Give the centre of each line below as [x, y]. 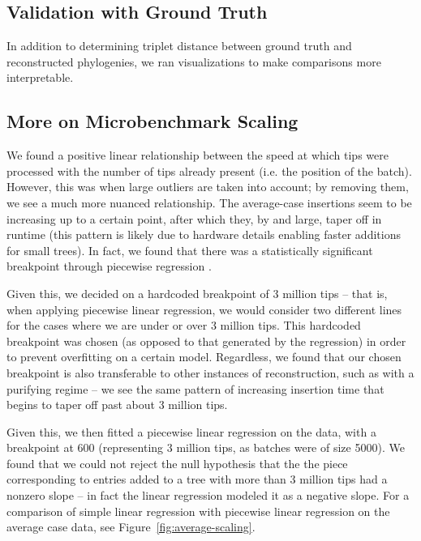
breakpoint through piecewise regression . [109, 266]
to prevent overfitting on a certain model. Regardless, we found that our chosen [204, 357]
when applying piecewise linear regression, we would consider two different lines [204, 309]
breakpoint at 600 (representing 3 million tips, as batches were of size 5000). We [206, 447]
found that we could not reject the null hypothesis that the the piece [177, 463]
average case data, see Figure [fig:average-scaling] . [131, 527]
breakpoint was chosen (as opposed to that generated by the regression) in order [206, 341]
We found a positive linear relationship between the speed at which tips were [198, 155]
